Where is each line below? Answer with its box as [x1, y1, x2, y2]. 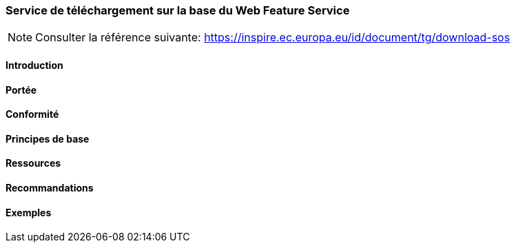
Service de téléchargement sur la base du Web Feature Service [6, 3, 350, 17]
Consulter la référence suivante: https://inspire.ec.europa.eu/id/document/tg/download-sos [35, 30, 510, 45]
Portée [6, 83, 37, 96]
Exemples [6, 206, 52, 218]
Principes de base [6, 132, 90, 145]
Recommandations [6, 182, 94, 194]
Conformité [6, 108, 59, 121]
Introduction [6, 59, 63, 71]
